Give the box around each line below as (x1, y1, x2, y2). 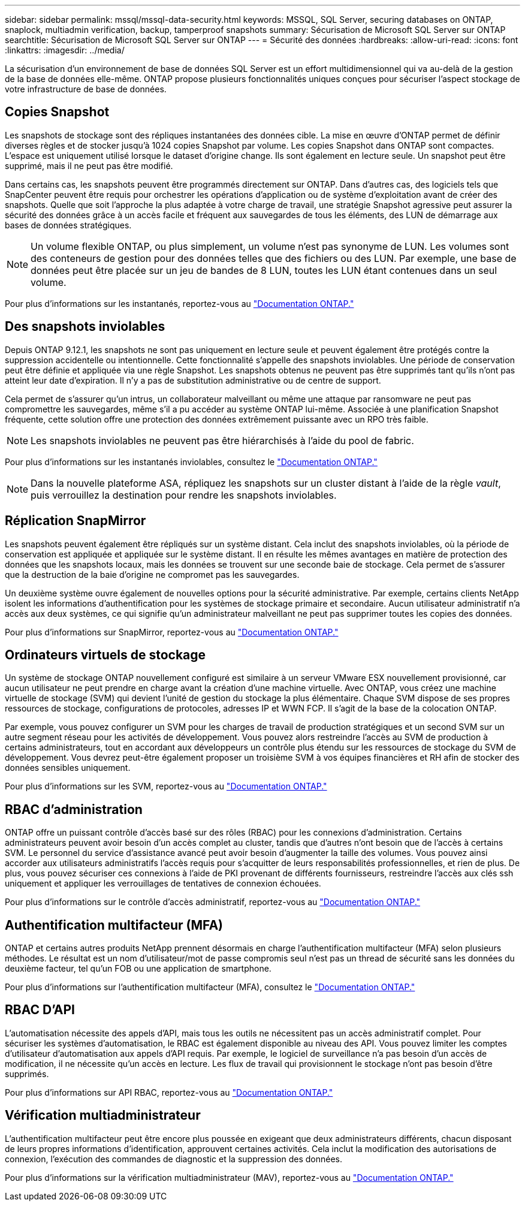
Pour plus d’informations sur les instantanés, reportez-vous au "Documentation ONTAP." (5, 298, 354, 309)
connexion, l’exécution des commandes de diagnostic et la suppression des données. (5, 1153, 343, 1164)
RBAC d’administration (5, 801, 143, 817)
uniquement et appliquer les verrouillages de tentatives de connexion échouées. (5, 878, 321, 889)
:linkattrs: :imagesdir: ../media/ (5, 45, 125, 55)
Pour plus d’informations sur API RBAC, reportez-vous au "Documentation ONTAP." (5, 1087, 333, 1098)
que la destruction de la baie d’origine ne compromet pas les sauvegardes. (5, 569, 300, 580)
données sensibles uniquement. (5, 762, 131, 773)
